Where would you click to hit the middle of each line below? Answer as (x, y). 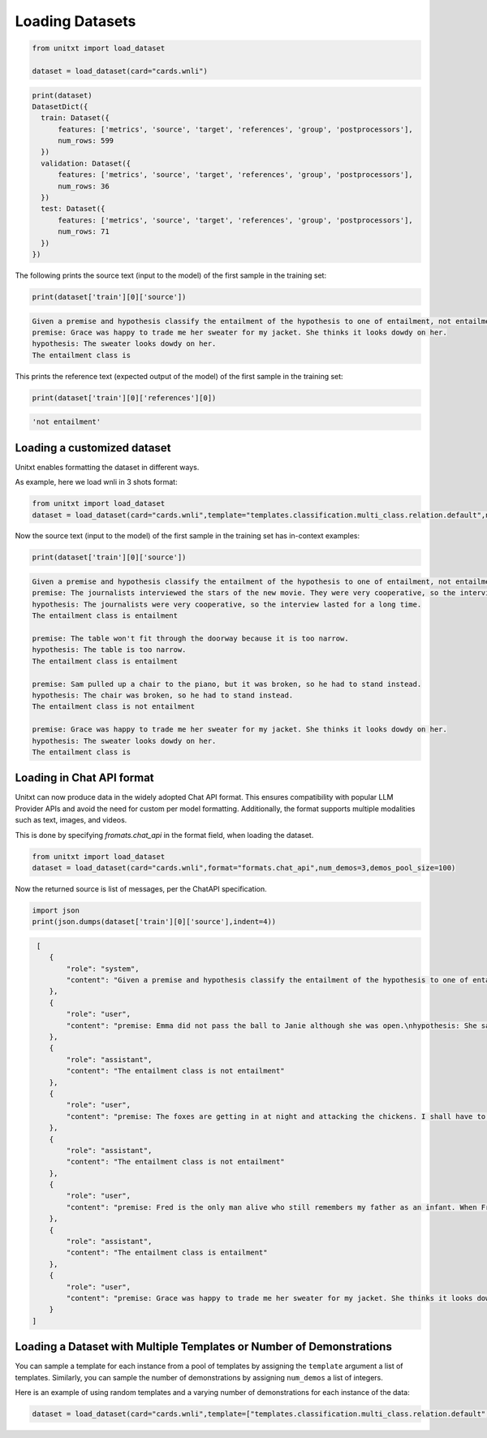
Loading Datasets (75, 21)
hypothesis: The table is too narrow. (109, 650)
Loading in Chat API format (84, 778)
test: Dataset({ (73, 209)
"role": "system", (103, 969)
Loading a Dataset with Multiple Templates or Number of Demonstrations (204, 1347)
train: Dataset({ (75, 118)
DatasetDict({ (60, 106)
